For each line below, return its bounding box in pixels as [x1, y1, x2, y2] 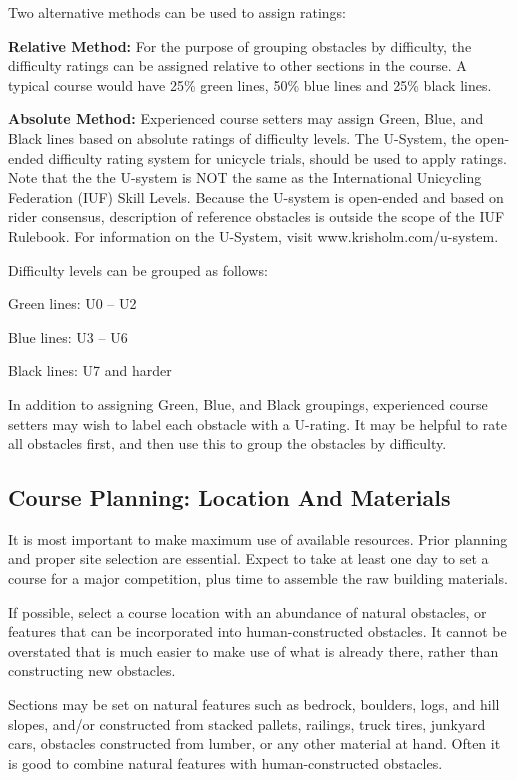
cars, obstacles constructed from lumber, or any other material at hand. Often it [8, 733, 501, 754]
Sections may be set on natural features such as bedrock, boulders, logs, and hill [8, 694, 500, 715]
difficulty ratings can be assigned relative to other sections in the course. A [8, 55, 467, 76]
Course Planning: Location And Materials [8, 482, 451, 513]
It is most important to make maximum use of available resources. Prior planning [8, 528, 508, 549]
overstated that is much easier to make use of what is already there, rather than [8, 640, 499, 661]
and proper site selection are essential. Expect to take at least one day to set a [8, 548, 489, 569]
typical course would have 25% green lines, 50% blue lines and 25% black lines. [8, 74, 492, 95]
